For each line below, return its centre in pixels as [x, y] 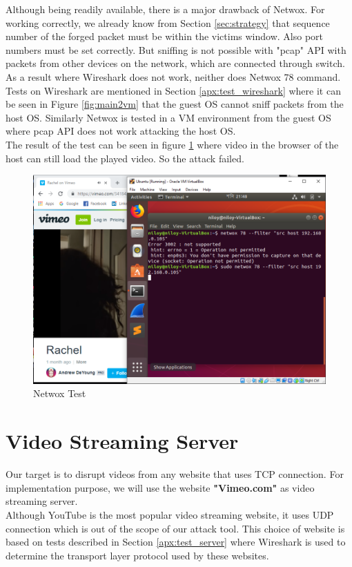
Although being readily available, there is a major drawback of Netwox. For [165, 9]
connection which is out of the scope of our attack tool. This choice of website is [175, 528]
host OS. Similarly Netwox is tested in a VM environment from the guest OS [168, 117]
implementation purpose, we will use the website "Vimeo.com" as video [160, 487]
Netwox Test [60, 393]
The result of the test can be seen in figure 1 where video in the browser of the [172, 144]
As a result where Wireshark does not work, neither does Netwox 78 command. [173, 76]
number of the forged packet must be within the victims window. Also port [165, 36]
